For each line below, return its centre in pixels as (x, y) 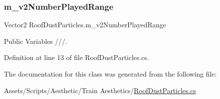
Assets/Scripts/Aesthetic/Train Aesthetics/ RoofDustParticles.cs (100, 90)
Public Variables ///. (36, 41)
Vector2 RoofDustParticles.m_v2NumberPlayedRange (85, 25)
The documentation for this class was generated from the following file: (110, 74)
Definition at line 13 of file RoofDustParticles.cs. (77, 57)
